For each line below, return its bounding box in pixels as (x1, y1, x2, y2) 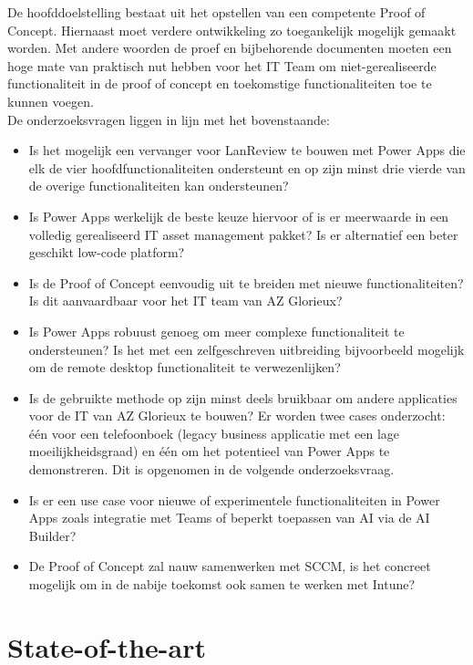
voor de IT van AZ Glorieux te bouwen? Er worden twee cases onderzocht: (28, 406, 446, 425)
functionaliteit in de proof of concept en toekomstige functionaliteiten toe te (7, 74, 432, 93)
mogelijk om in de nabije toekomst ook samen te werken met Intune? (28, 575, 416, 594)
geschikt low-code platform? (28, 243, 185, 262)
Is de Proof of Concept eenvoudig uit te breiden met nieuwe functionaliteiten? (28, 273, 464, 292)
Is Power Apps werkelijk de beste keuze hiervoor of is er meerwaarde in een (28, 206, 449, 225)
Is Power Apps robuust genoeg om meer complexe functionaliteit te (28, 321, 405, 340)
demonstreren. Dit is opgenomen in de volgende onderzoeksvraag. (28, 460, 395, 479)
